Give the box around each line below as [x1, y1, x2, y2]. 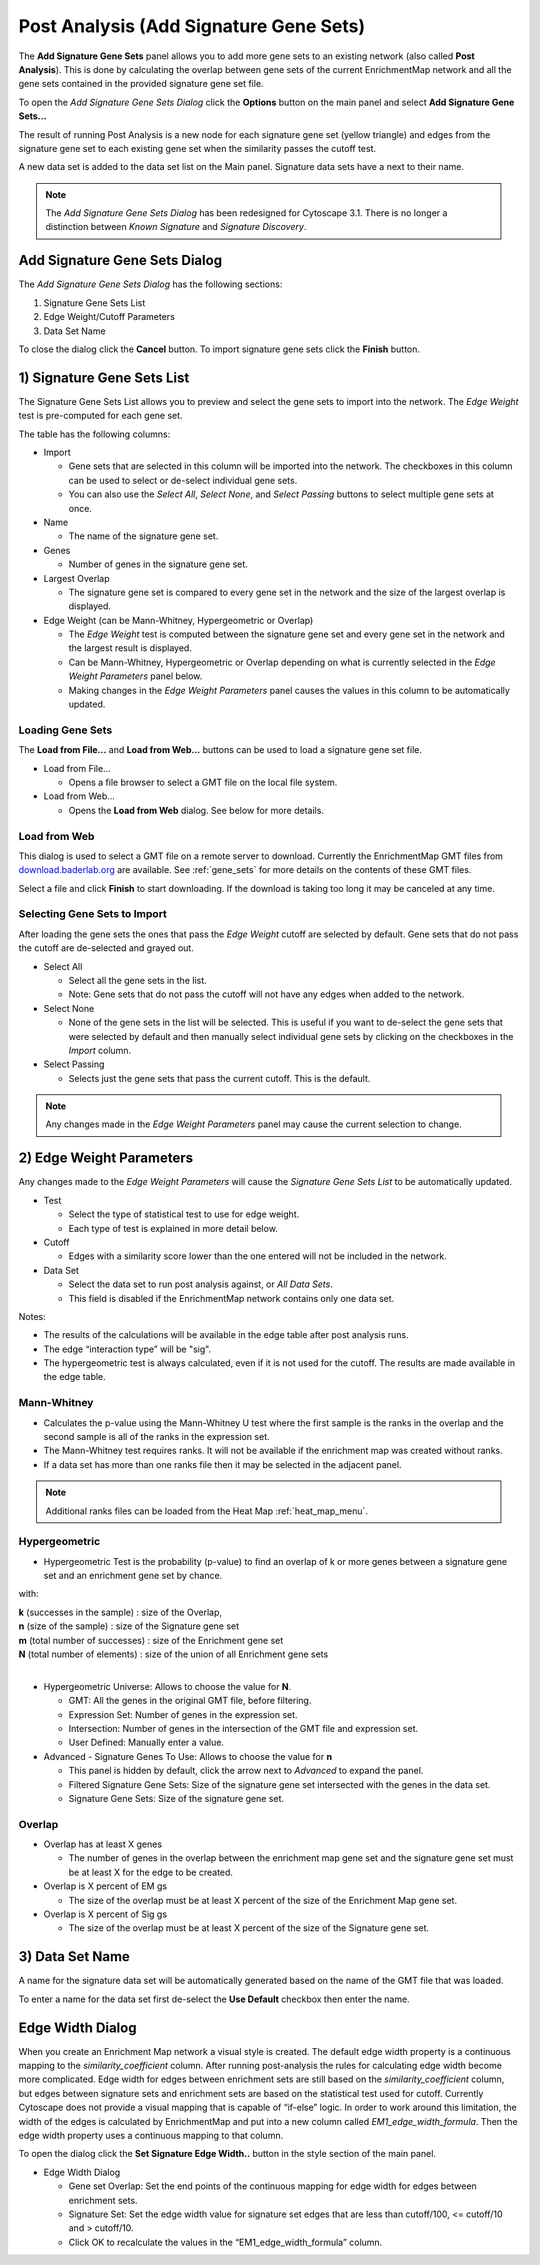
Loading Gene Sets [18, 723, 113, 737]
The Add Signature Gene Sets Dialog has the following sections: [18, 278, 283, 290]
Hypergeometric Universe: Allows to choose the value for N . [43, 1680, 292, 1692]
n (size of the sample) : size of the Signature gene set [18, 1620, 240, 1632]
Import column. [68, 1044, 132, 1056]
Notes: [18, 1310, 46, 1322]
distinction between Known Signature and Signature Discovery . [45, 221, 307, 233]
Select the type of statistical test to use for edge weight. [68, 1208, 300, 1220]
